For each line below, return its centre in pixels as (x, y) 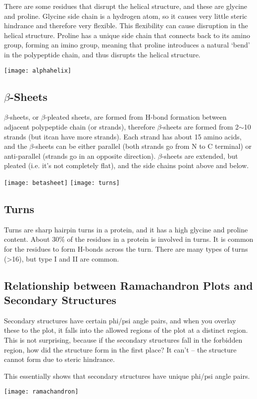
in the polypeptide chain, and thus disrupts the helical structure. (102, 54)
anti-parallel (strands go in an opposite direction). (80, 155)
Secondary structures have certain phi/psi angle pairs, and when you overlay (120, 320)
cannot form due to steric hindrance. (59, 359)
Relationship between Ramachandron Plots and (128, 285)
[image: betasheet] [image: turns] (62, 183)
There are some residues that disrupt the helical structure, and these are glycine (126, 6)
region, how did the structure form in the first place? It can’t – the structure (120, 349)
